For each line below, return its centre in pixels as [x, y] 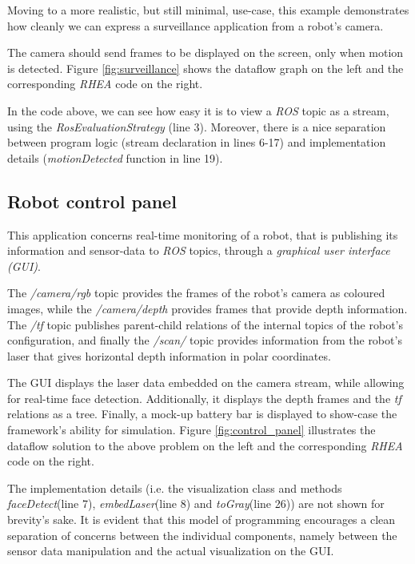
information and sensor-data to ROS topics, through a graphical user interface [199, 250]
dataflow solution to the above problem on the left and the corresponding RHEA [205, 445]
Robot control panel [92, 201]
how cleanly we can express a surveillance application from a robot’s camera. [196, 25]
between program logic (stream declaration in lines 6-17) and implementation [197, 142]
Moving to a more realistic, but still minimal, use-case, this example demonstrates [208, 10]
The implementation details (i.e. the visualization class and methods [175, 487]
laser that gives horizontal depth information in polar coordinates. [169, 355]
